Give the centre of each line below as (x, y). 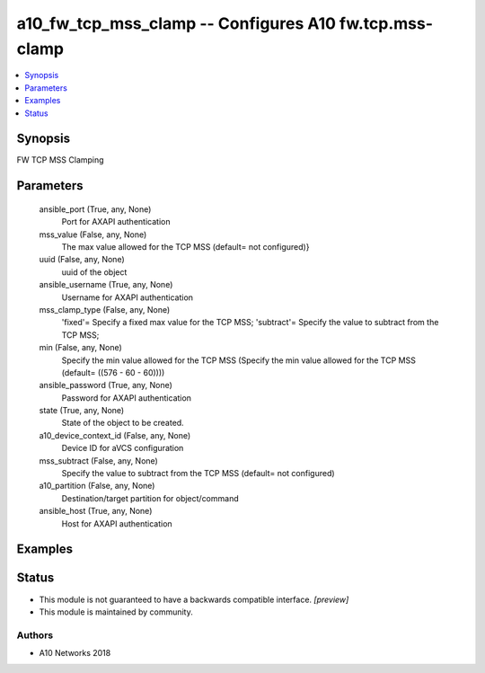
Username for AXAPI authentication (127, 297)
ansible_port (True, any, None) (95, 209)
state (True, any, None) (82, 411)
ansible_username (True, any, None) (106, 285)
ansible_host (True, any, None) (96, 511)
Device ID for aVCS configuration (123, 448)
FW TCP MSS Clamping (60, 160)
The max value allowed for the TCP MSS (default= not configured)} (185, 247)
